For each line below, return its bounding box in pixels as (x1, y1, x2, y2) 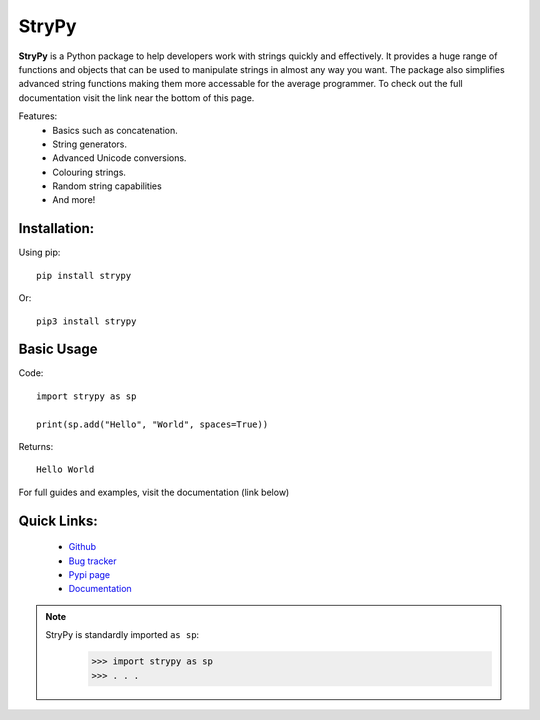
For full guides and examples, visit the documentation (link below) (18, 486, 290, 498)
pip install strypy (36, 270, 132, 281)
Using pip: (18, 246, 61, 259)
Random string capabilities (52, 180, 162, 192)
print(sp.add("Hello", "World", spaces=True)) (36, 418, 269, 430)
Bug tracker (68, 555, 117, 567)
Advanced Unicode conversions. (52, 152, 187, 164)
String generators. (52, 138, 127, 150)
